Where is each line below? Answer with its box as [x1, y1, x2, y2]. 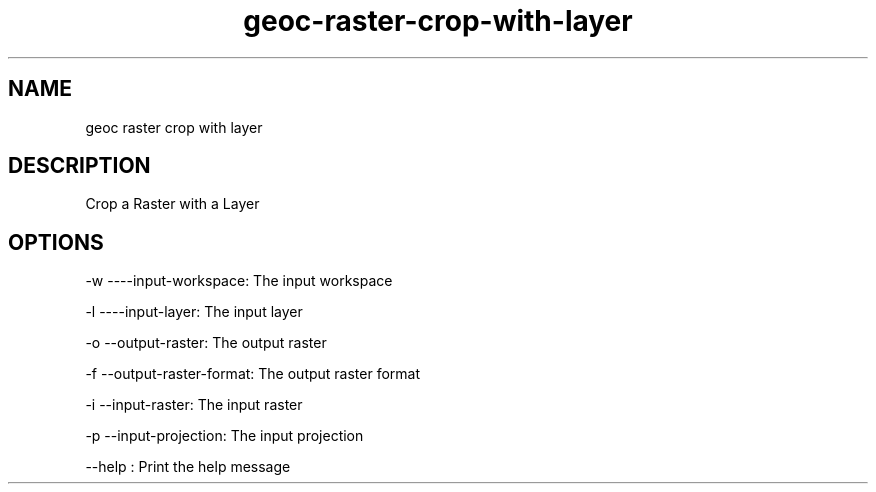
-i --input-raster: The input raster [85, 396, 303, 414]
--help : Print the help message [85, 458, 291, 476]
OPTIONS [8, 229, 104, 255]
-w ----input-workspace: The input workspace [85, 272, 393, 290]
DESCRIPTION [8, 153, 151, 179]
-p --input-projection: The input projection [85, 427, 364, 445]
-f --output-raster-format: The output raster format [85, 365, 421, 383]
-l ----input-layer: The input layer [85, 303, 303, 321]
